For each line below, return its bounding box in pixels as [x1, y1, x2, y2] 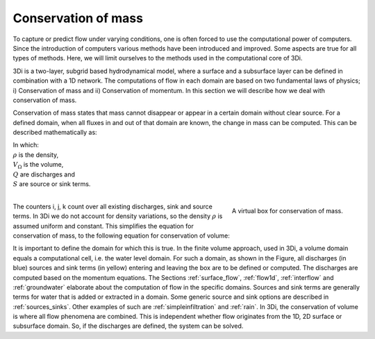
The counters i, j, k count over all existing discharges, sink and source [12, 202, 213, 210]
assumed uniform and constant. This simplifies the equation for [12, 222, 194, 230]
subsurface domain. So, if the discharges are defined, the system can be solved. [12, 322, 244, 330]
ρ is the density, [12, 150, 59, 159]
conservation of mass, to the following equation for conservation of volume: [12, 231, 231, 240]
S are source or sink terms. [12, 180, 91, 188]
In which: [12, 141, 40, 149]
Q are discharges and [12, 170, 76, 179]
